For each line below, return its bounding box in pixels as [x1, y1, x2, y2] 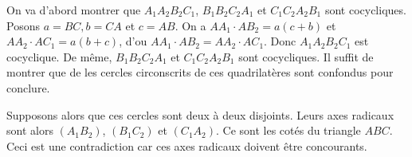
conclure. [6, 79, 50, 96]
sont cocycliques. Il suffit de [238, 48, 374, 65]
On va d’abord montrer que [6, 2, 141, 18]
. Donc [264, 33, 296, 49]
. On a [175, 17, 206, 33]
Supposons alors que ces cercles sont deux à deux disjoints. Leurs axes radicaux [6, 106, 394, 123]
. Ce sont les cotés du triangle [215, 122, 361, 139]
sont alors [6, 122, 53, 139]
